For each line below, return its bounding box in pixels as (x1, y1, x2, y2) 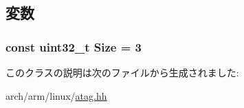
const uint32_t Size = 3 (5, 38, 142, 55)
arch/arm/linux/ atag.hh (5, 88, 107, 102)
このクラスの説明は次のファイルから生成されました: (5, 65, 239, 79)
